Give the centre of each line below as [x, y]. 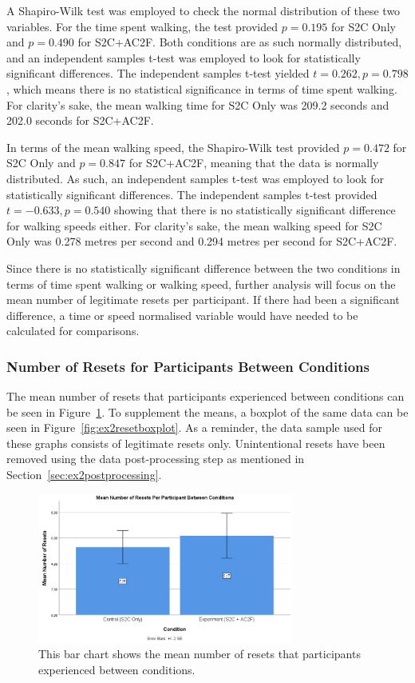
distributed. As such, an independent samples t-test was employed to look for [196, 178]
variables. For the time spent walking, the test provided [142, 26]
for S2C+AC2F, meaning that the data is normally [254, 163]
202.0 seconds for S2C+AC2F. [80, 120]
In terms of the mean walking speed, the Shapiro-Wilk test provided [173, 147]
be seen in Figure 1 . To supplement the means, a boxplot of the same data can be [207, 411]
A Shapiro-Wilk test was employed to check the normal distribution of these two [204, 10]
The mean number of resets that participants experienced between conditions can [206, 396]
